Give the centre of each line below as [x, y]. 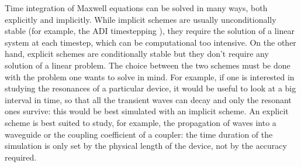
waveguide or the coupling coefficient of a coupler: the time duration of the [139, 134]
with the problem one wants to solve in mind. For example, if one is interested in [150, 76]
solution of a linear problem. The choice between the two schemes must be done [148, 65]
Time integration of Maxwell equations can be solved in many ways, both [136, 8]
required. [21, 157]
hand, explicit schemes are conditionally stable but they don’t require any [137, 54]
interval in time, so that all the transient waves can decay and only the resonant [148, 99]
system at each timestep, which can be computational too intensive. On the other [150, 42]
